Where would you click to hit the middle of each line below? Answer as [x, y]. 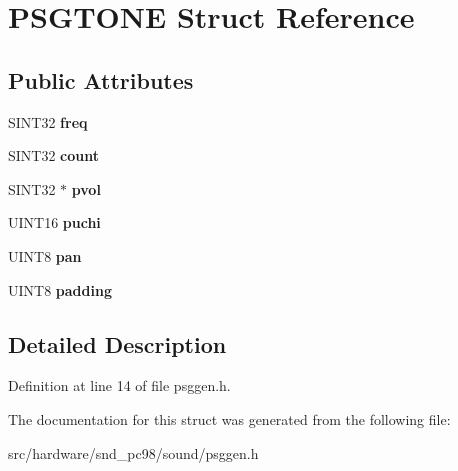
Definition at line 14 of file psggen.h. [119, 385]
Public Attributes [101, 79]
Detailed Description [117, 343]
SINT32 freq [48, 121]
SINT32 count [54, 155]
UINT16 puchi [54, 222]
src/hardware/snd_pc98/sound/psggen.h [133, 452]
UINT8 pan [45, 255]
